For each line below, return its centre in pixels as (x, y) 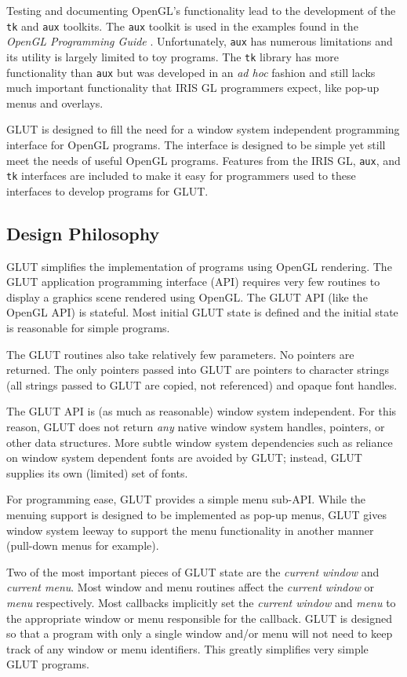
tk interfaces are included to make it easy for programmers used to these (181, 176)
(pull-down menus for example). (83, 545)
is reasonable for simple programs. (88, 328)
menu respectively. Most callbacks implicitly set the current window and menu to (201, 602)
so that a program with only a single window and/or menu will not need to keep (200, 633)
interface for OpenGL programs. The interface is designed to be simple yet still (196, 145)
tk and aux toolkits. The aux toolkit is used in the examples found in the (182, 26)
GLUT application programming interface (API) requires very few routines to (193, 282)
